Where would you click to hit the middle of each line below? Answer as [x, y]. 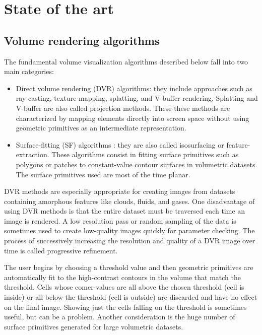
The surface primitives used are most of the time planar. [103, 174]
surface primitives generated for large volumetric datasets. [94, 326]
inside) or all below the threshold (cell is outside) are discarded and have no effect [131, 297]
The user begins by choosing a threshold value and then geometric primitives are [129, 267]
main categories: [29, 71]
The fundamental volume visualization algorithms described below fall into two [126, 61]
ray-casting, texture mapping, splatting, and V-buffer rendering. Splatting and [137, 98]
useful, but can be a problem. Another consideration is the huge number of [120, 317]
